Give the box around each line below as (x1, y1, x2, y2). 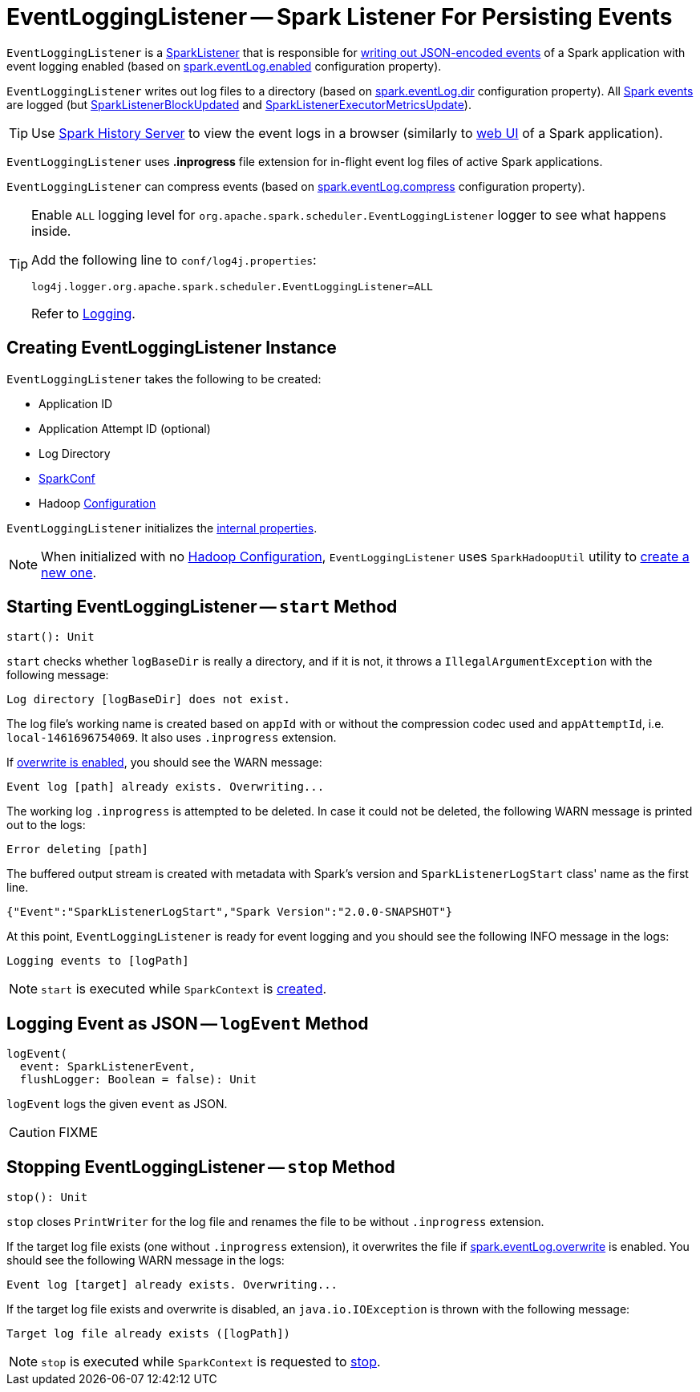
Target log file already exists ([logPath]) (6, 1327, 291, 1341)
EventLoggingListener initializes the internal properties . (6, 520, 318, 535)
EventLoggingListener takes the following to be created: (6, 371, 322, 386)
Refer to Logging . (31, 305, 136, 322)
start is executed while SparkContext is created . (41, 981, 327, 997)
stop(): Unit (6, 1191, 88, 1204)
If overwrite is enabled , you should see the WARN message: (6, 755, 322, 770)
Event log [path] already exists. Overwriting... (6, 780, 325, 794)
